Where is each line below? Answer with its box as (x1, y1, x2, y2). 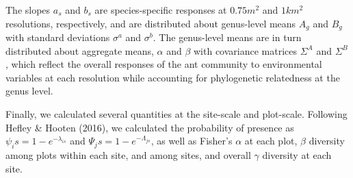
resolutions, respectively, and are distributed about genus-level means (5, 16, 296, 30)
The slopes (5, 3, 51, 16)
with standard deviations (5, 30, 110, 44)
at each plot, (244, 133, 298, 148)
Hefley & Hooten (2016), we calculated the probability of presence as (5, 120, 294, 134)
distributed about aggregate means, (5, 43, 154, 58)
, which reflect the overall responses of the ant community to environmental (5, 57, 322, 71)
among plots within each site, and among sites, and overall (5, 148, 251, 162)
